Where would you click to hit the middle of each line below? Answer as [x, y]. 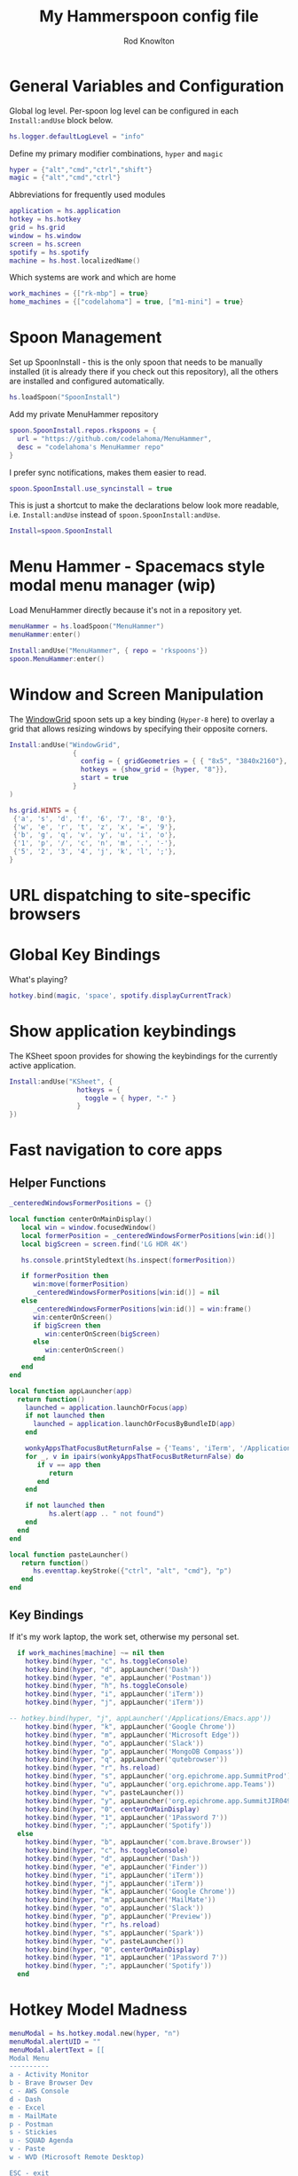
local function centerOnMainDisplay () [81, 1219]
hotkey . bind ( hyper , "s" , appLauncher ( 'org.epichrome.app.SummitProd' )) [160, 1777]
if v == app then [69, 1465]
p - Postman [31, 2124]
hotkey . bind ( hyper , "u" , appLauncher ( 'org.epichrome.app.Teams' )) [150, 1785]
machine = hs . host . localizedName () [75, 260]
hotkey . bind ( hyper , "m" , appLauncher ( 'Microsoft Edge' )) [133, 1735]
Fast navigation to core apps [116, 1150]
